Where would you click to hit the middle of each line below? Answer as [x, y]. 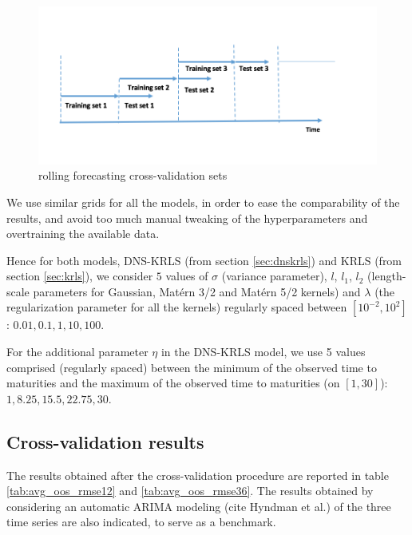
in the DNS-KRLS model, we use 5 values [263, 352]
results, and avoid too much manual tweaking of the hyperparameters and [187, 218]
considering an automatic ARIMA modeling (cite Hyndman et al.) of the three [199, 506]
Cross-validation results [105, 441]
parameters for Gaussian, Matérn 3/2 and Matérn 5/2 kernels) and [197, 291]
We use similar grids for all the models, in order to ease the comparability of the [203, 202]
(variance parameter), [274, 276]
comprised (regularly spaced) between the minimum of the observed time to [192, 367]
